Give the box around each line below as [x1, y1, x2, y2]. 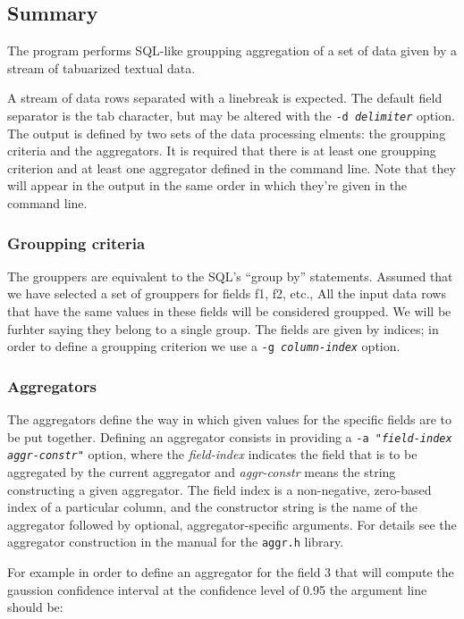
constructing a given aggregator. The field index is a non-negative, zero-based [7, 480, 432, 498]
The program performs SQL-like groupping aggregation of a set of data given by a [7, 41, 458, 60]
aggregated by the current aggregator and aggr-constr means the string [7, 462, 396, 481]
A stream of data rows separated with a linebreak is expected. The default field [7, 88, 443, 107]
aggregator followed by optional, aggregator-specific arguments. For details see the [7, 514, 457, 533]
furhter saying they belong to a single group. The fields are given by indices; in [7, 319, 439, 338]
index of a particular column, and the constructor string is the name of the [7, 498, 418, 516]
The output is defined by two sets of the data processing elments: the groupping [7, 123, 446, 142]
